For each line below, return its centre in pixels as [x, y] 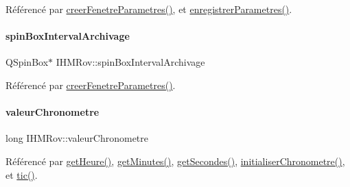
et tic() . [22, 174]
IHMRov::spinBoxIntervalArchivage [130, 62]
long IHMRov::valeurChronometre [77, 138]
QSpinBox [27, 62]
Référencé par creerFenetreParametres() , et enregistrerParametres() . [149, 9]
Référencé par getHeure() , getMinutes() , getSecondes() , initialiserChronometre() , [175, 161]
